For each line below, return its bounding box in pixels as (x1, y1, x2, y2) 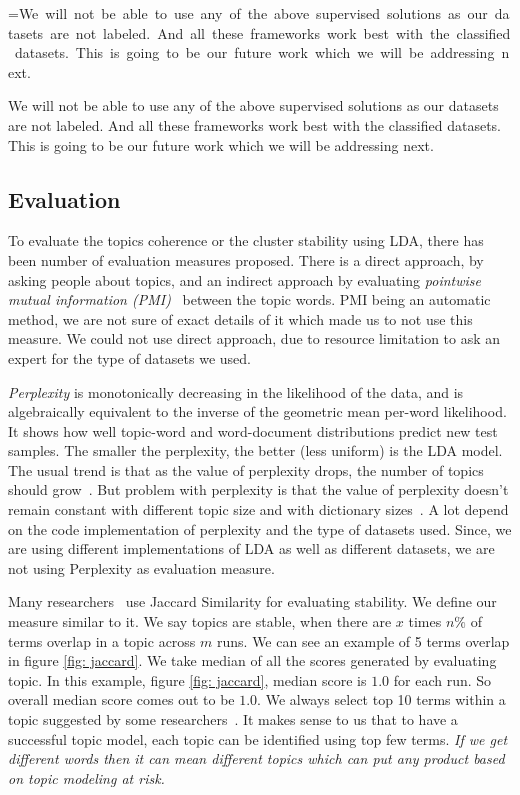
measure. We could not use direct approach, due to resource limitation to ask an (8, 328, 501, 349)
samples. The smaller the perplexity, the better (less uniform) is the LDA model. (8, 440, 503, 461)
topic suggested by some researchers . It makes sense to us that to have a (8, 709, 458, 730)
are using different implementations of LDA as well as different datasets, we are (8, 538, 495, 559)
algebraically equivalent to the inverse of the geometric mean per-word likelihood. (8, 401, 507, 422)
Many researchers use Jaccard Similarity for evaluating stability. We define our (8, 591, 497, 612)
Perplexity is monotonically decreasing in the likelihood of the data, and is (8, 381, 464, 402)
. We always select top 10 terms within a (257, 689, 506, 710)
